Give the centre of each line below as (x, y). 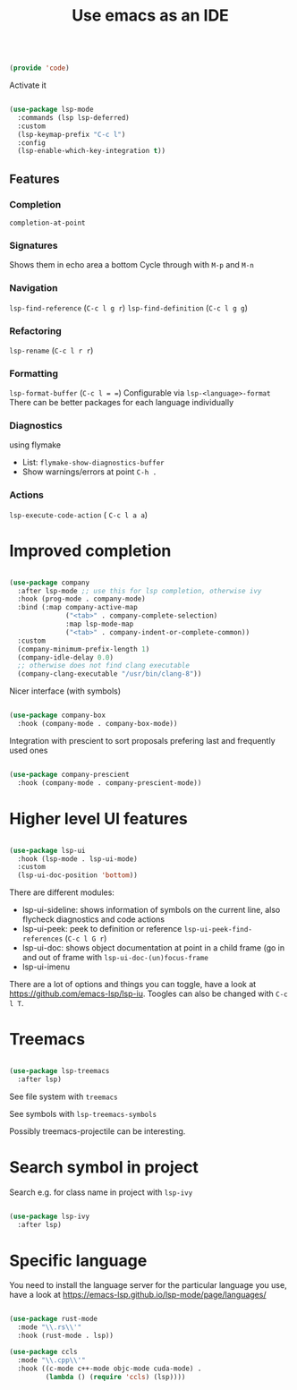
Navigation (34, 288)
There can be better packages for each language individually (122, 403)
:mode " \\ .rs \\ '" (50, 1327)
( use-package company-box (57, 716)
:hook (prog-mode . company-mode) (81, 599)
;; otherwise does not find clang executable (104, 666)
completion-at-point (48, 223)
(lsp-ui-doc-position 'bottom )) (78, 875)
